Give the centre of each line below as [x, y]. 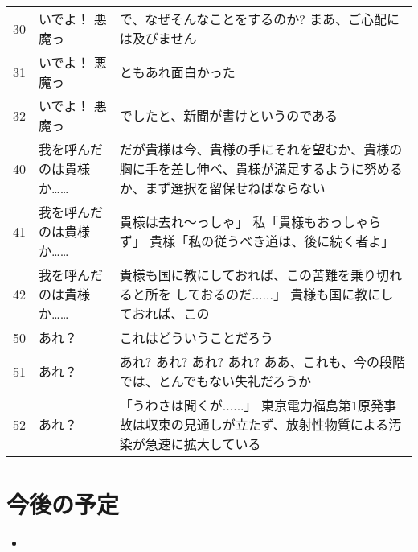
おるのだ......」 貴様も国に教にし [297, 294]
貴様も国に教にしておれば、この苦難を [235, 275]
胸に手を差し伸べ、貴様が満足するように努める [261, 169]
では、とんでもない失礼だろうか [215, 381]
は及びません [158, 38]
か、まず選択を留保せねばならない [222, 188]
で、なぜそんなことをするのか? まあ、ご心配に [260, 19]
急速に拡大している [203, 444]
